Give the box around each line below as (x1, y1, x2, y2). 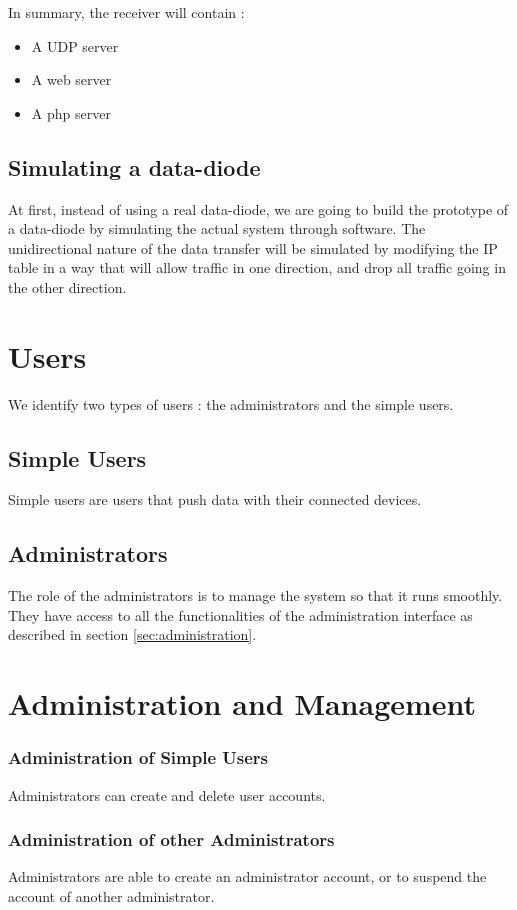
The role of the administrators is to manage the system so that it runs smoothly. (8, 585, 503, 606)
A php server (31, 102, 111, 123)
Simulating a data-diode (8, 151, 261, 182)
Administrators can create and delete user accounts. (8, 784, 326, 805)
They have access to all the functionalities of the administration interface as (8, 604, 473, 625)
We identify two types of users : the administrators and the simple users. (8, 393, 454, 414)
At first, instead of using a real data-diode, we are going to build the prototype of (8, 198, 509, 219)
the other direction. (8, 276, 127, 297)
